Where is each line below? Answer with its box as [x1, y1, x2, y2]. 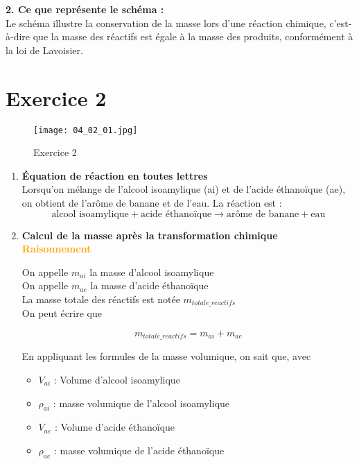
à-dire [6, 29, 30, 44]
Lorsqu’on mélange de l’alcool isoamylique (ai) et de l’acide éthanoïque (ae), [21, 182, 346, 196]
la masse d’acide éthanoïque [90, 278, 209, 293]
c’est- [329, 15, 352, 30]
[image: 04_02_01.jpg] [33, 125, 138, 135]
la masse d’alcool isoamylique [89, 264, 214, 279]
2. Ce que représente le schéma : [6, 2, 164, 16]
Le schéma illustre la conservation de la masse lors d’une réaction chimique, [6, 15, 326, 30]
